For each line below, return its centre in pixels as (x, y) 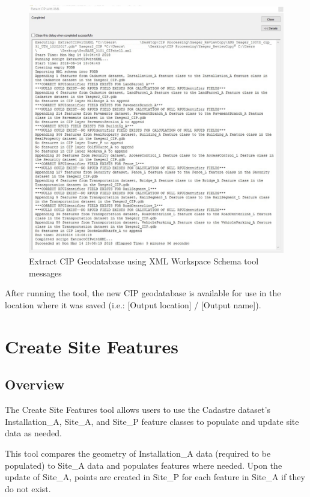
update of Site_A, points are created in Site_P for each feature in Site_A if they (155, 477)
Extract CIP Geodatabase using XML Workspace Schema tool (144, 261)
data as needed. (33, 433)
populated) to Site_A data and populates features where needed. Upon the (144, 465)
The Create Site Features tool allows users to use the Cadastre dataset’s (138, 410)
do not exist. (28, 488)
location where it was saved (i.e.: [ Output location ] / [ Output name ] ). (133, 305)
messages (45, 273)
